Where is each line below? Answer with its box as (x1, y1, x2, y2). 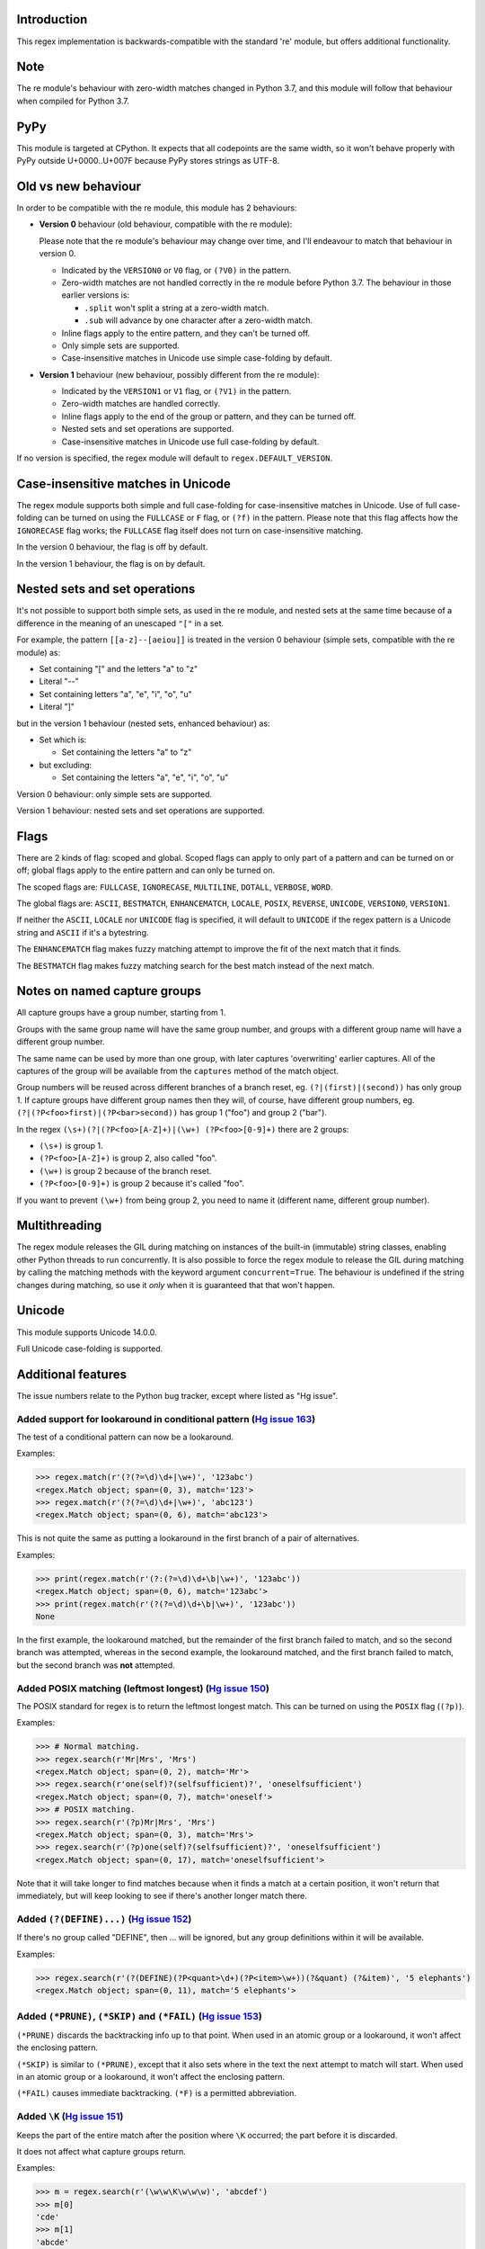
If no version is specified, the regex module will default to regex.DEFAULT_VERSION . (16, 452, 332, 463)
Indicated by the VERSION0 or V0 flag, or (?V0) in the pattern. (61, 264, 292, 275)
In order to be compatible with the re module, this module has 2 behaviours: (16, 202, 297, 213)
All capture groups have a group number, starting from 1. (16, 1008, 226, 1018)
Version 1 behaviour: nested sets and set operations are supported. (16, 805, 265, 816)
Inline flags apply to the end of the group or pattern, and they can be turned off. (61, 410, 357, 422)
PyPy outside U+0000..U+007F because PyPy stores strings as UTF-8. (16, 156, 280, 166)
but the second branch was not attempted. (16, 1660, 175, 1671)
